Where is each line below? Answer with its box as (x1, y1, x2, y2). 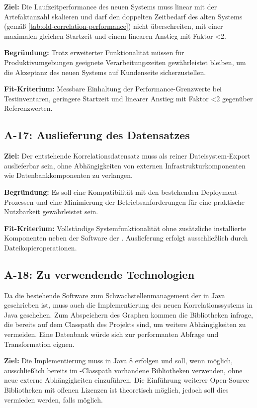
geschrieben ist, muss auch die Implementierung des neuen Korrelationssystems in (4, 300, 253, 310)
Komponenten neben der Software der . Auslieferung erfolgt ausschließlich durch (4, 233, 248, 243)
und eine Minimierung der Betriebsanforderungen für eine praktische (36, 196, 245, 207)
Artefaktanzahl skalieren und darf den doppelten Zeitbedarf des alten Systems (4, 11, 243, 21)
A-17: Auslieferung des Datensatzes (4, 127, 190, 143)
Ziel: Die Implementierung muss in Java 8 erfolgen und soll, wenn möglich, (4, 355, 233, 366)
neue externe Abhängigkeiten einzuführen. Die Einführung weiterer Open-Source (4, 375, 249, 385)
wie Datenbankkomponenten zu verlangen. (4, 170, 133, 180)
